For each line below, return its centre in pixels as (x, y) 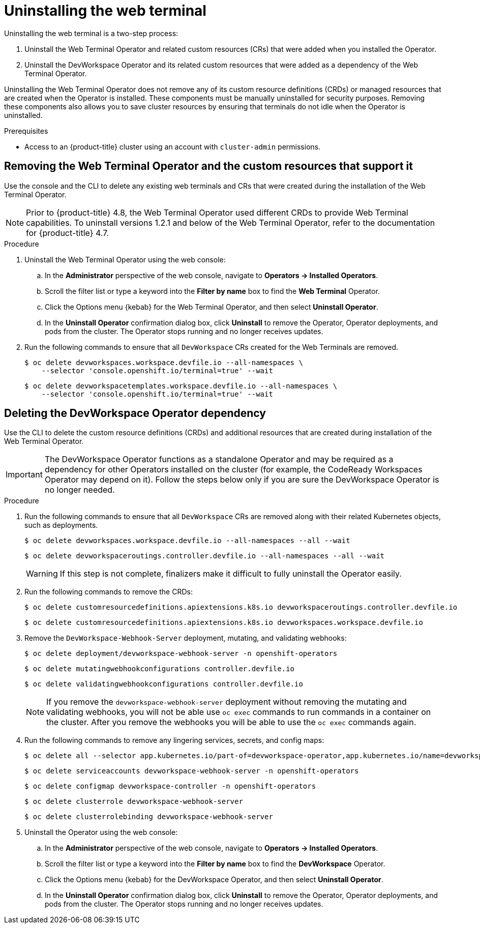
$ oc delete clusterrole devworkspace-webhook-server (134, 802)
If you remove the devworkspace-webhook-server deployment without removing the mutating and (227, 702)
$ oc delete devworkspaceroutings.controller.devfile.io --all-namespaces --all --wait (205, 556)
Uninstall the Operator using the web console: (101, 832)
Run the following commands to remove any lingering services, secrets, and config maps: (174, 740)
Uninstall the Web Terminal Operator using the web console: (125, 259)
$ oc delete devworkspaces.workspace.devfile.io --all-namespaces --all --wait (187, 541)
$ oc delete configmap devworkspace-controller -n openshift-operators (170, 786)
